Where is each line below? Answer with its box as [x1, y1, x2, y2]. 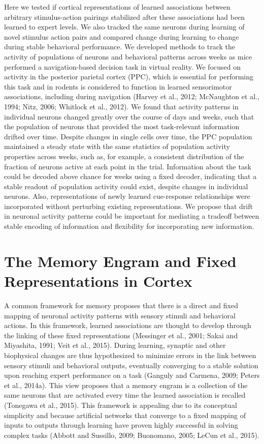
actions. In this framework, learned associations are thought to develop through [4, 320, 251, 331]
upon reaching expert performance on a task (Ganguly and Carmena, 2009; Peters [4, 370, 260, 380]
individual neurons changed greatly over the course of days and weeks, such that [4, 111, 254, 122]
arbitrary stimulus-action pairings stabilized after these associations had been [4, 11, 245, 22]
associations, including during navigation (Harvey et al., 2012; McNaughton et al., [4, 91, 259, 102]
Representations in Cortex [4, 271, 192, 291]
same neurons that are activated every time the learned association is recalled [4, 390, 246, 400]
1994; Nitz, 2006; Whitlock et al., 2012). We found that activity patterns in [4, 101, 239, 111]
